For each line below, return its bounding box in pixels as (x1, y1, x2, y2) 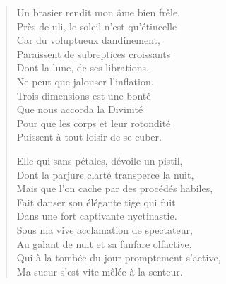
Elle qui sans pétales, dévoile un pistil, (16, 153, 183, 167)
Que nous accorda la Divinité (16, 102, 143, 117)
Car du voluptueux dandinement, (16, 32, 160, 47)
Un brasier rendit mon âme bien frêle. (16, 5, 181, 19)
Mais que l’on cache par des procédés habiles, (16, 181, 213, 196)
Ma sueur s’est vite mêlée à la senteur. (16, 264, 183, 278)
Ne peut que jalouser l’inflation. (16, 73, 154, 88)
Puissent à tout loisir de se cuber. (16, 129, 162, 144)
